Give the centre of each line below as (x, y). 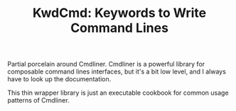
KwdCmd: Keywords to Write (119, 13)
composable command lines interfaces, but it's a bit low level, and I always (117, 71)
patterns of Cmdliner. (38, 100)
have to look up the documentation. (59, 79)
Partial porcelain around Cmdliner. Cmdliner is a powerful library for (106, 64)
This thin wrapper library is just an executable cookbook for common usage (118, 93)
